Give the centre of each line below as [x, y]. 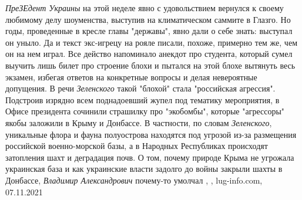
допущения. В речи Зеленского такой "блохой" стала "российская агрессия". [140, 88]
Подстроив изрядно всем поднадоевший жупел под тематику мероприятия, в [142, 99]
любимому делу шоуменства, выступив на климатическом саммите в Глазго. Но [148, 19]
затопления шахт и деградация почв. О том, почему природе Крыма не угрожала [150, 157]
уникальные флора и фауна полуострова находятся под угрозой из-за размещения [151, 134]
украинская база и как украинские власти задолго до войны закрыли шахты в [144, 169]
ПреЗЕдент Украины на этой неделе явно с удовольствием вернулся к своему [145, 8]
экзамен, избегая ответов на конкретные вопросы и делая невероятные [131, 77]
